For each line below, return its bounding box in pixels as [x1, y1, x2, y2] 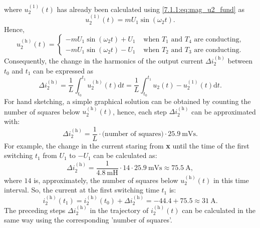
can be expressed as [33, 65, 94, 75]
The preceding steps [4, 204, 66, 215]
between [227, 55, 252, 66]
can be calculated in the [182, 204, 255, 215]
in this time [213, 174, 249, 185]
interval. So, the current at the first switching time [4, 184, 159, 195]
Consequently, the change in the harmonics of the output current [4, 55, 203, 66]
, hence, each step [113, 106, 167, 116]
